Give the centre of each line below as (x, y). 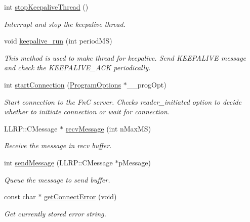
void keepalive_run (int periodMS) (58, 41)
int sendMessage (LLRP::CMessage (58, 162)
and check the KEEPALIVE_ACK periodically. (77, 68)
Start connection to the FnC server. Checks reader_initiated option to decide (123, 101)
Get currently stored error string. (55, 213)
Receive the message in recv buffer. (58, 145)
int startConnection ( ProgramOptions (63, 84)
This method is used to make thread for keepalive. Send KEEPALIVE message (125, 57)
